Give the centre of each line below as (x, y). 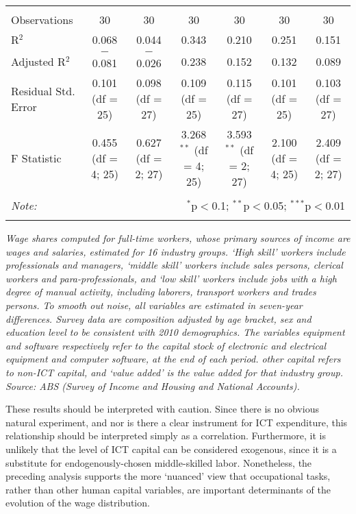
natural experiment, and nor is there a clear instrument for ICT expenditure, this (177, 422)
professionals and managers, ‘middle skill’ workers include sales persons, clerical (174, 265)
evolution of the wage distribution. (78, 503)
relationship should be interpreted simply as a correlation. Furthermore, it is (166, 436)
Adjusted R (38, 61)
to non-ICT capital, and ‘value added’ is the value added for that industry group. (174, 372)
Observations (42, 20)
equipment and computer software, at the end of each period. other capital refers (173, 359)
